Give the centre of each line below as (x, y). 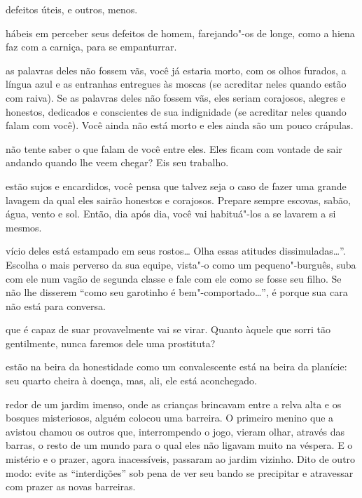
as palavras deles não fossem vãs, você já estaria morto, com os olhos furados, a (176, 70)
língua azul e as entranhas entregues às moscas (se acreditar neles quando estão (176, 84)
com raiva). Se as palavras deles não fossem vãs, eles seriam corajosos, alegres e (176, 97)
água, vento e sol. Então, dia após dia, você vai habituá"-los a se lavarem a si (171, 214)
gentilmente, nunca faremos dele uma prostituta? (111, 343)
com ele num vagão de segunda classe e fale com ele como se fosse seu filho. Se (174, 278)
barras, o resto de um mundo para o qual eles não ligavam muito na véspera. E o (179, 445)
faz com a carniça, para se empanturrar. (91, 47)
